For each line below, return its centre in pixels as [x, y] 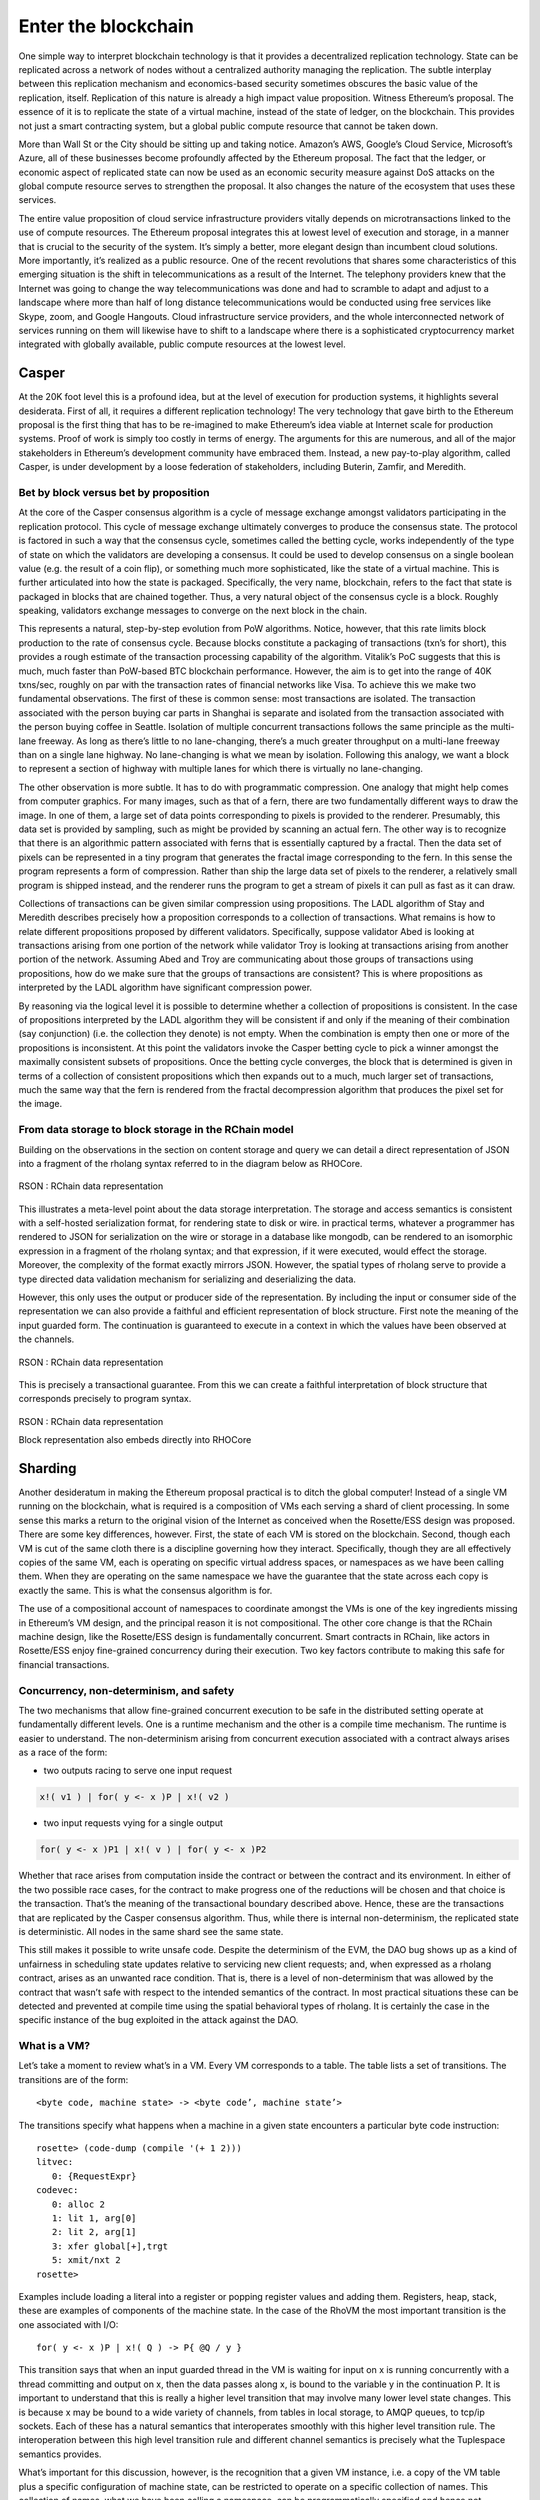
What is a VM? [54, 2046]
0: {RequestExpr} [94, 2176]
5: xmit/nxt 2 [86, 2260]
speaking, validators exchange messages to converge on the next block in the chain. [192, 611]
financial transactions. [64, 1664]
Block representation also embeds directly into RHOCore [135, 1440]
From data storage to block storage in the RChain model [156, 1130]
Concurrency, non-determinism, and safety [126, 1690]
